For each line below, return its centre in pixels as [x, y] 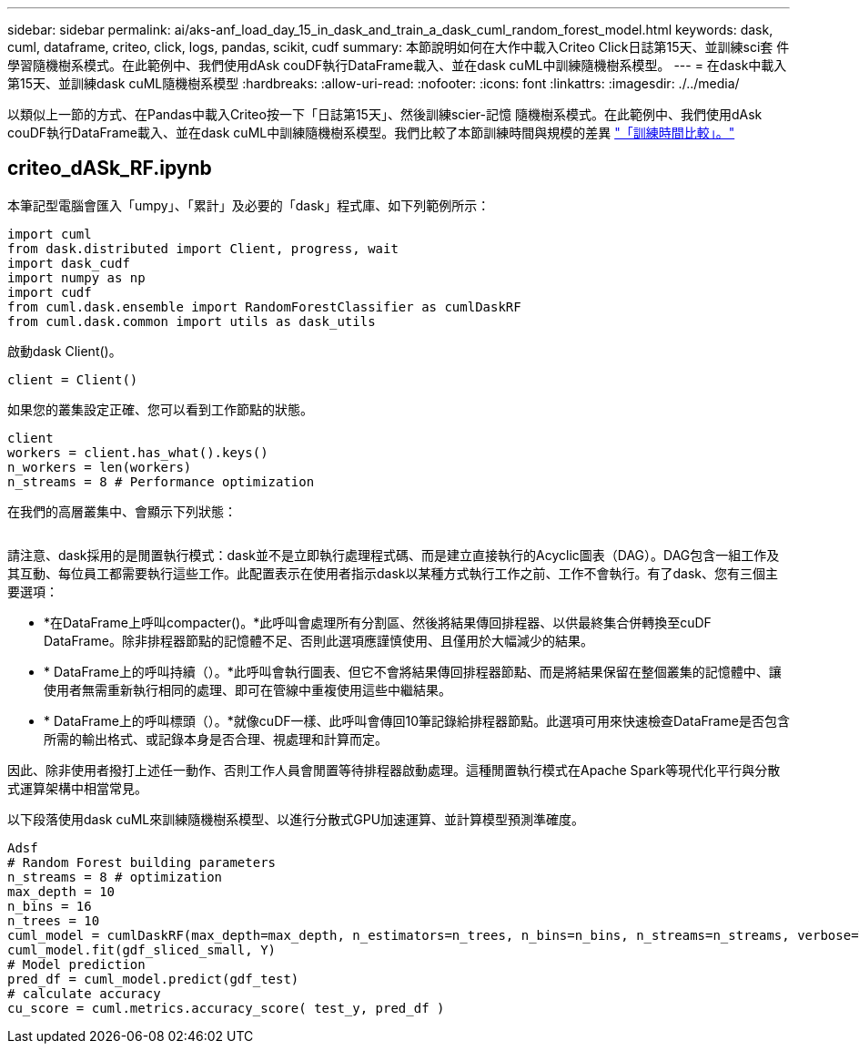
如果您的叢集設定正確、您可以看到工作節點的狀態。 [160, 409]
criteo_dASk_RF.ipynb [110, 168]
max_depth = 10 [61, 891]
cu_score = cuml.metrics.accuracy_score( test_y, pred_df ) [226, 1008]
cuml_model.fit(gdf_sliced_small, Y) [142, 949]
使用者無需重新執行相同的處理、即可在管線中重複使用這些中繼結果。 [248, 689]
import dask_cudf [69, 263]
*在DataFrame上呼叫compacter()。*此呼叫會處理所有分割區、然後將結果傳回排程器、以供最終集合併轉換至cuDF [378, 622]
